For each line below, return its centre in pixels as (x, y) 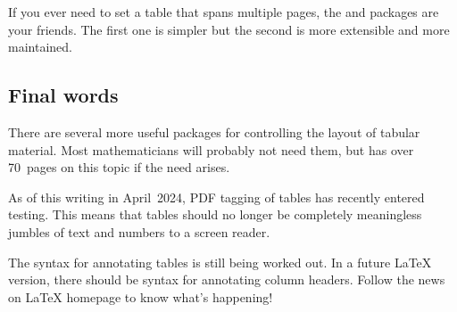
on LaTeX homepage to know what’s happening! (141, 296)
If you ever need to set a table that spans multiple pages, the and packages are (224, 12)
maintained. (40, 47)
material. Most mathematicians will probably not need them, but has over (211, 149)
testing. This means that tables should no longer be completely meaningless (215, 214)
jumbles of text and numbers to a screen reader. (139, 231)
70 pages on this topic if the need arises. (119, 167)
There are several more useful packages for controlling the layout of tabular (214, 131)
